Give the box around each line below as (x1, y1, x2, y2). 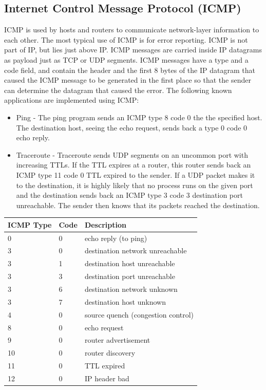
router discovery (84, 347, 136, 358)
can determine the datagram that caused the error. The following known (4, 84, 232, 95)
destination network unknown (84, 284, 178, 294)
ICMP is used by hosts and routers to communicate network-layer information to (4, 24, 259, 35)
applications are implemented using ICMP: (4, 95, 139, 105)
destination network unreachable (84, 245, 187, 256)
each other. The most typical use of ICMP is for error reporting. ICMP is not (4, 34, 248, 45)
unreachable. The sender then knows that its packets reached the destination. (16, 199, 260, 210)
